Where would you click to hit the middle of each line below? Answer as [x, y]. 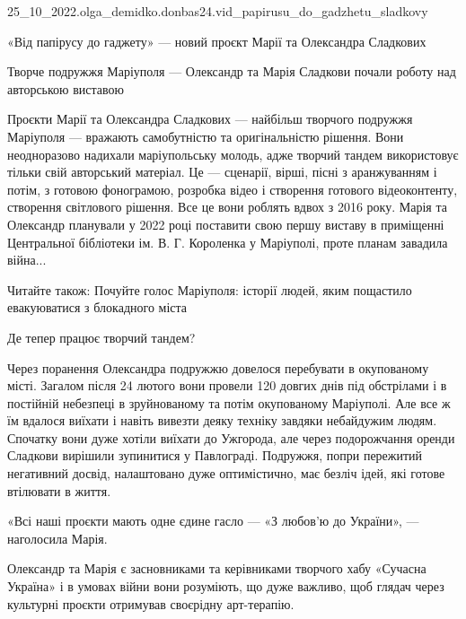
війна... [27, 260]
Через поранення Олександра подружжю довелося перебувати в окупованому [218, 367]
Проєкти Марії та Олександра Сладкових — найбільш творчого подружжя [210, 119]
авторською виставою [66, 88]
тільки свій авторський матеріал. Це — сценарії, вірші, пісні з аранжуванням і [222, 172]
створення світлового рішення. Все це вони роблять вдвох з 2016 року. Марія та [227, 207]
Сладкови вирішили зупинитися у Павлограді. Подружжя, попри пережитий [215, 455]
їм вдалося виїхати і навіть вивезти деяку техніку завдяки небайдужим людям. [222, 420]
